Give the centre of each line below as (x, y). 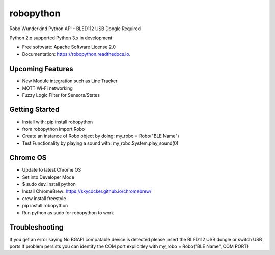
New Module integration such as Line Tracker (70, 81)
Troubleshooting (36, 227)
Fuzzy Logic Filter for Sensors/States (61, 95)
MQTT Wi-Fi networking (48, 88)
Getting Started (34, 110)
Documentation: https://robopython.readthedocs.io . (76, 54)
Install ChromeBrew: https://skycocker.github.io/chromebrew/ (87, 191)
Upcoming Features (41, 69)
